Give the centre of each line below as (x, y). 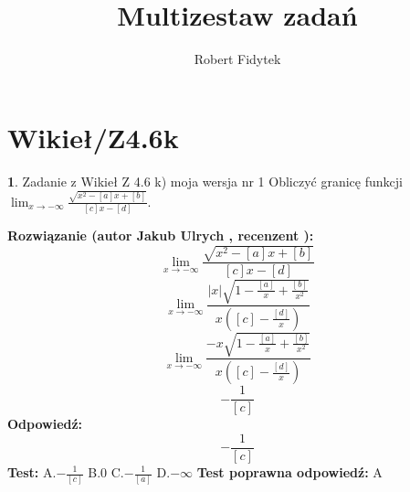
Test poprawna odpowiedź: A (289, 472)
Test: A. (32, 472)
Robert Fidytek (237, 59)
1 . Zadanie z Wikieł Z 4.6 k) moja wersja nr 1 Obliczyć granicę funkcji (205, 181)
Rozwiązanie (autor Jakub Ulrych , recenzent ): (161, 235)
